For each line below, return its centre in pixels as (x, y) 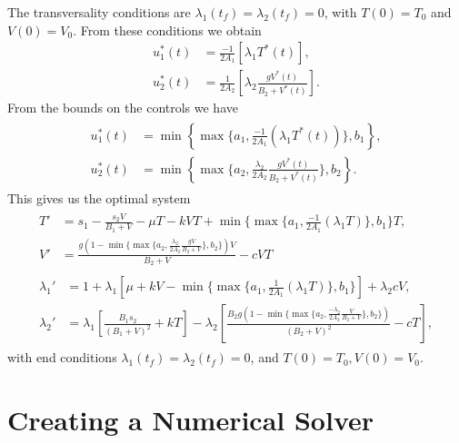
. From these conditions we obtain (167, 30)
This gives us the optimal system (99, 197)
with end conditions (62, 357)
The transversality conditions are (99, 12)
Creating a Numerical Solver (191, 419)
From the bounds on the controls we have (123, 108)
